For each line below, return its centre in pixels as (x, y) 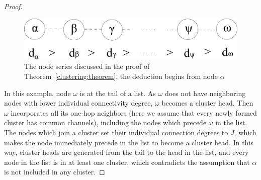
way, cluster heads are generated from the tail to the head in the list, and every (126, 152)
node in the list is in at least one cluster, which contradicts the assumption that (127, 162)
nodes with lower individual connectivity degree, (78, 103)
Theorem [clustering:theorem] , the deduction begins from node (121, 76)
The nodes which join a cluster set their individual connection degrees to (116, 132)
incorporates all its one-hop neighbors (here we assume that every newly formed (134, 112)
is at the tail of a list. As (118, 93)
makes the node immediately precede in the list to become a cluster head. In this (129, 142)
